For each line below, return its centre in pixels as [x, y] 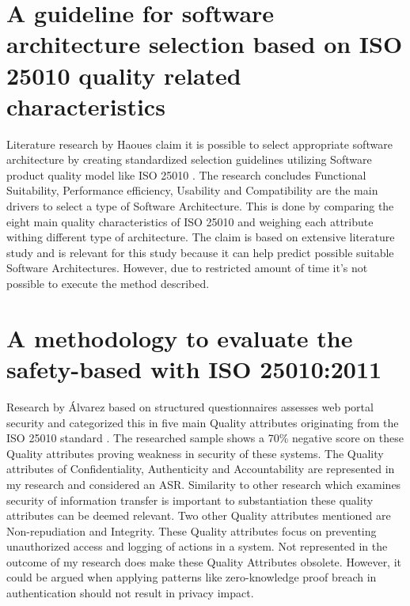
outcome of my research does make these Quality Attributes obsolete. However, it [204, 561]
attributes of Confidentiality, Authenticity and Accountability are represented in [201, 469]
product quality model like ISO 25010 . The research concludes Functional [186, 174]
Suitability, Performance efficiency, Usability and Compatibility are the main [192, 190]
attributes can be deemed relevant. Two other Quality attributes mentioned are [199, 515]
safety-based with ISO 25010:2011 [194, 369]
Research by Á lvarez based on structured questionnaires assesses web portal [190, 406]
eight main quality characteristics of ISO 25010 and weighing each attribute [190, 221]
